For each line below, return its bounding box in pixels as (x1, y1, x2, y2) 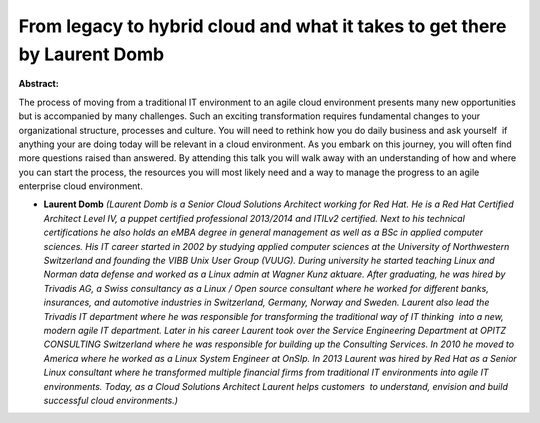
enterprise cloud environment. (18, 180, 144, 192)
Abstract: (18, 78, 59, 90)
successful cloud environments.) (43, 394, 179, 406)
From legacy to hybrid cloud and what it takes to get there (18, 15, 507, 37)
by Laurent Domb (18, 43, 165, 65)
